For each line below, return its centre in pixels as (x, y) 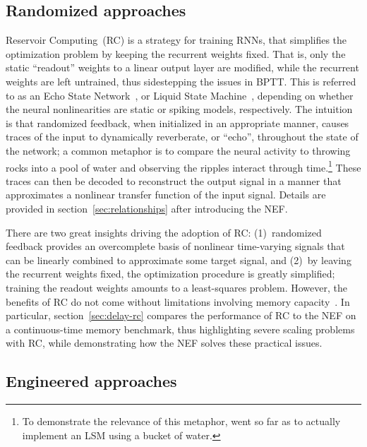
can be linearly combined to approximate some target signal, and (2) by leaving (179, 260)
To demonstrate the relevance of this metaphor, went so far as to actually (181, 421)
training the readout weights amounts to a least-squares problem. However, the (176, 287)
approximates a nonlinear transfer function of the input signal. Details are (166, 195)
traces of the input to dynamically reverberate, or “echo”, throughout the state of (182, 137)
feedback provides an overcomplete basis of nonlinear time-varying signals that (175, 246)
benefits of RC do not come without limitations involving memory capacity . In (178, 301)
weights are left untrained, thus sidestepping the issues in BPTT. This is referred (181, 81)
